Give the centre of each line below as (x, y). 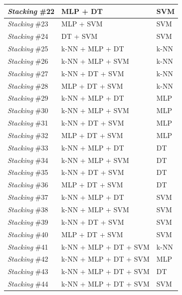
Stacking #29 (28, 98)
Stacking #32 (28, 135)
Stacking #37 (28, 197)
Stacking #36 (28, 185)
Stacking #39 (28, 221)
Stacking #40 (28, 234)
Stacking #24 (28, 36)
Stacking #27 (28, 73)
